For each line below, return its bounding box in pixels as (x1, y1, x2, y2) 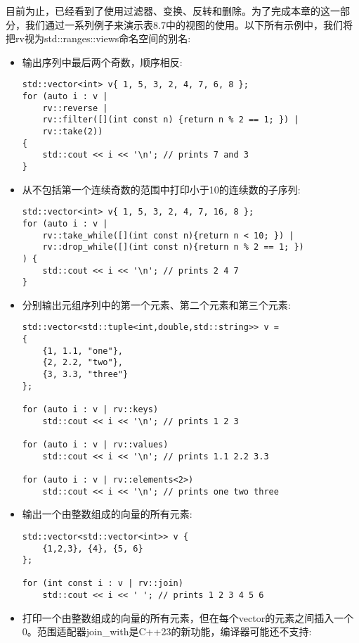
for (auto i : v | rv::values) (22, 439, 169, 450)
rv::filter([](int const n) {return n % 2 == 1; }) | (42, 115, 299, 125)
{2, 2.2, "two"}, (42, 357, 123, 368)
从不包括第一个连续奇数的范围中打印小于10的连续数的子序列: (22, 182, 301, 196)
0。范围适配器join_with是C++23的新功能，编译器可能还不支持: (22, 624, 312, 639)
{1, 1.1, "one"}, (42, 345, 123, 356)
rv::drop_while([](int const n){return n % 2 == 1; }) (42, 242, 304, 253)
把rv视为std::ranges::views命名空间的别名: (6, 31, 191, 46)
